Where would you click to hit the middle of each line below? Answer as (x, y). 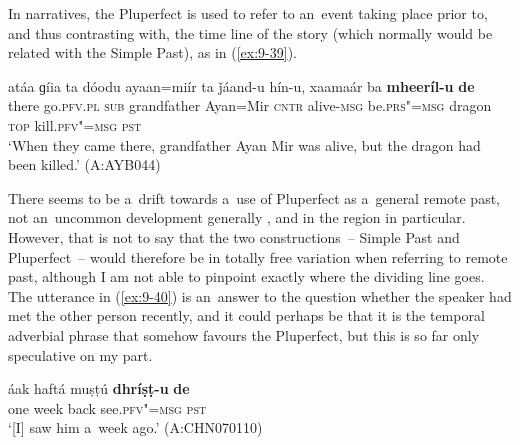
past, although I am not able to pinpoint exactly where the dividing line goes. (246, 276)
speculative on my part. (80, 354)
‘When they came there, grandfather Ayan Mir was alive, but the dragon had (244, 144)
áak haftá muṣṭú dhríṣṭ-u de (99, 388)
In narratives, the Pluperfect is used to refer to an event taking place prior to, (248, 13)
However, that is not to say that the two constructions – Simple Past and (234, 236)
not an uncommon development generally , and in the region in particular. (237, 217)
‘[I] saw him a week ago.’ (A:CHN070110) (135, 427)
